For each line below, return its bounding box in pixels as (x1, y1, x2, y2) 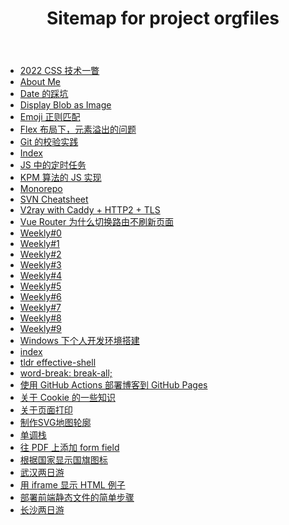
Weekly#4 (19, 270, 63, 282)
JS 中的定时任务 (19, 159, 87, 171)
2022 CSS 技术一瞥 (19, 65, 100, 77)
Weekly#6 (19, 291, 62, 303)
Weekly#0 (19, 227, 62, 239)
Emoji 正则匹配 (19, 111, 81, 123)
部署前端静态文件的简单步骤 (19, 492, 135, 504)
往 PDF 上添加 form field (19, 442, 120, 454)
